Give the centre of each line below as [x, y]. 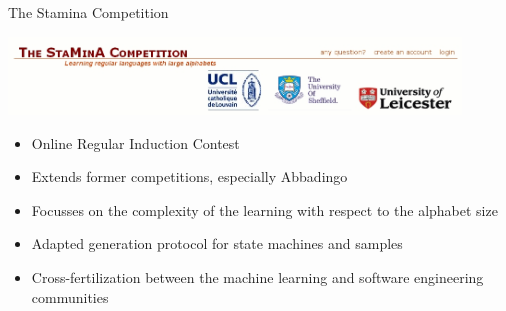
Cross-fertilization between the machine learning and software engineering [257, 276]
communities [70, 296]
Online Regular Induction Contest [135, 142]
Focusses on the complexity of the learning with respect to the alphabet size [264, 209]
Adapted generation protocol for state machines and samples [217, 243]
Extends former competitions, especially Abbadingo [189, 176]
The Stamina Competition [88, 12]
